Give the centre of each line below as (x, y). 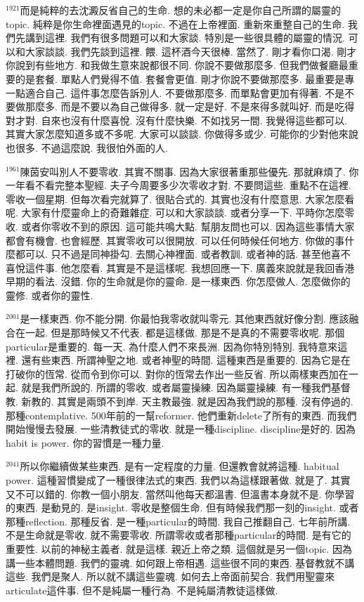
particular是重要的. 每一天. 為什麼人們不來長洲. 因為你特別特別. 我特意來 (172, 346)
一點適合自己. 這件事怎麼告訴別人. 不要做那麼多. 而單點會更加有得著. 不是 (175, 92)
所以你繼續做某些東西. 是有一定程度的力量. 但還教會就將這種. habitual (180, 466)
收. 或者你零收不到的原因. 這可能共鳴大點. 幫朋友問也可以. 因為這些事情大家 (180, 226)
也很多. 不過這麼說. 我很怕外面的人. (87, 147)
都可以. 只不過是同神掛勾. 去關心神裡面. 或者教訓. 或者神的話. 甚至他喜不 (183, 254)
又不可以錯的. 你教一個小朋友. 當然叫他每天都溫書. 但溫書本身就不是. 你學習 (180, 493)
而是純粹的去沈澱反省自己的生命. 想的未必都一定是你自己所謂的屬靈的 (180, 10)
